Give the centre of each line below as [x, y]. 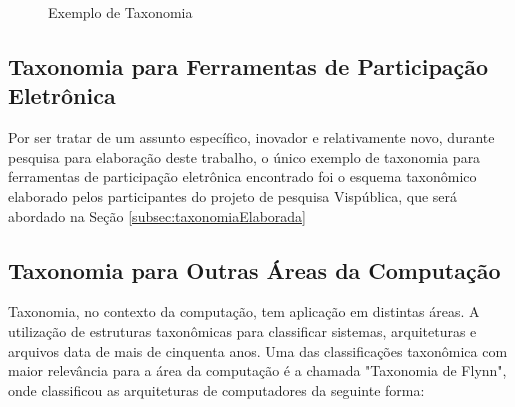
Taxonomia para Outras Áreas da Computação [254, 269]
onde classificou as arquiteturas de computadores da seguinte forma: [216, 389]
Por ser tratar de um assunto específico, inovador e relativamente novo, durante [251, 137]
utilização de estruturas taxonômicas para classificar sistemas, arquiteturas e [242, 330]
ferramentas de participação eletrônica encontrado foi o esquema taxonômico [242, 176]
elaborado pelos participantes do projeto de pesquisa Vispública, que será [233, 195]
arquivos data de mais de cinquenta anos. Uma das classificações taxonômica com [258, 350]
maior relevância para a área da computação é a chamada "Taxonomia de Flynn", [257, 370]
